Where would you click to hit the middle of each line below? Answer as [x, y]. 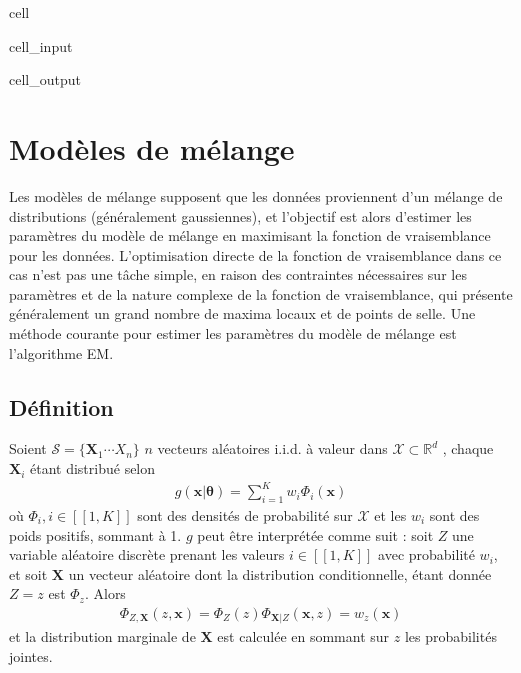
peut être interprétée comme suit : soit [315, 534]
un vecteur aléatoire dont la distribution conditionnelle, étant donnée [280, 573]
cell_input [41, 45]
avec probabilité [426, 554]
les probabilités [450, 636]
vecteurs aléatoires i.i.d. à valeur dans [272, 448]
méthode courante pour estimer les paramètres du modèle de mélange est [233, 333]
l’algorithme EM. [61, 352]
